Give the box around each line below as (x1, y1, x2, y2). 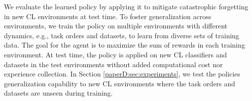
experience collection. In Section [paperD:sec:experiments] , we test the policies (4, 69, 240, 79)
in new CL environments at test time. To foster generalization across (4, 11, 212, 21)
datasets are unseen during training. (4, 88, 113, 98)
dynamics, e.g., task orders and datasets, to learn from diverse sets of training (4, 30, 239, 40)
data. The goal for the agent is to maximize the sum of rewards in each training (4, 40, 245, 50)
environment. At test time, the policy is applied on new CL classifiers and (4, 49, 227, 59)
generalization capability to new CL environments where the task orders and (4, 78, 235, 88)
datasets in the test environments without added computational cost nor (4, 59, 223, 69)
